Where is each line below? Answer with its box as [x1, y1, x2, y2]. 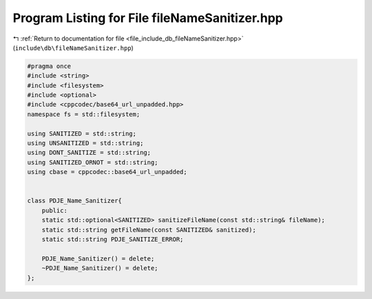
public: [41, 206, 68, 214]
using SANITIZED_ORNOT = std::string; [27, 158, 158, 166]
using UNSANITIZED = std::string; [27, 140, 144, 147]
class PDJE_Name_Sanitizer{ [27, 197, 122, 205]
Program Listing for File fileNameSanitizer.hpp [12, 10, 283, 25]
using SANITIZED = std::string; [27, 129, 137, 137]
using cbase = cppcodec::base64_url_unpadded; [27, 168, 187, 176]
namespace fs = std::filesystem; [27, 110, 141, 118]
